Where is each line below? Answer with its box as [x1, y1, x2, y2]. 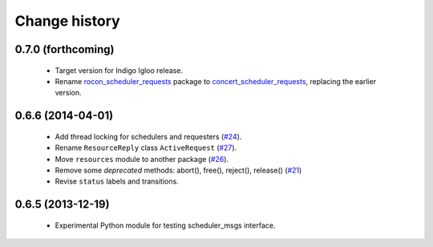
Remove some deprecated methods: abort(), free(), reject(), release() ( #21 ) [55, 165, 302, 175]
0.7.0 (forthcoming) [14, 43, 115, 56]
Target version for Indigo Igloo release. [55, 65, 184, 75]
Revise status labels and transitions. [55, 176, 180, 186]
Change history [14, 12, 120, 30]
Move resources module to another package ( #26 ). [55, 154, 229, 164]
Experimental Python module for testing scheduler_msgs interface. [55, 221, 276, 230]
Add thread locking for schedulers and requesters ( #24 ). [55, 132, 242, 141]
